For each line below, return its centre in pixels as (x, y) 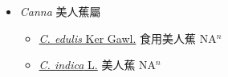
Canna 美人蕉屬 (60, 11)
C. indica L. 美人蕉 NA (98, 65)
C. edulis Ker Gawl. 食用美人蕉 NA (128, 38)
